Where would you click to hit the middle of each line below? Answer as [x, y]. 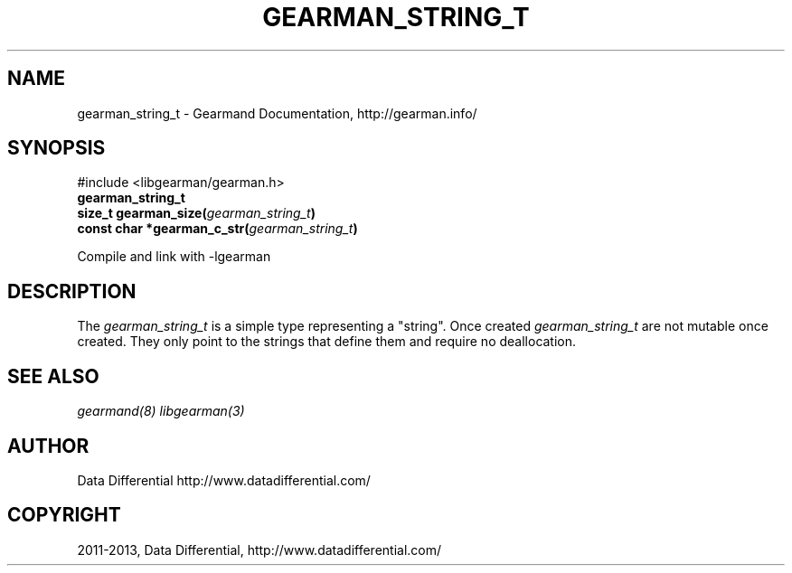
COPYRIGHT [64, 515]
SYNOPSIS [57, 148]
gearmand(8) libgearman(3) [161, 411]
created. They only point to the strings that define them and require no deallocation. [327, 342]
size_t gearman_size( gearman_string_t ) [196, 213]
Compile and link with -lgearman [174, 257]
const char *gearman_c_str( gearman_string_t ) [217, 229]
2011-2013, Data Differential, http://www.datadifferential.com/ [259, 550]
